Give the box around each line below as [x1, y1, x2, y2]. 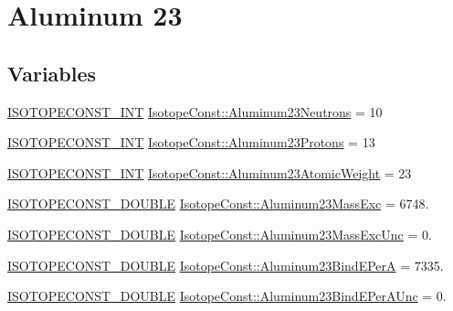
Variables [7, 59, 97, 87]
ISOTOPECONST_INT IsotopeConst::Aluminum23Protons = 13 [7, 133, 375, 152]
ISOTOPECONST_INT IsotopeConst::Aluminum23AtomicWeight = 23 [7, 163, 412, 182]
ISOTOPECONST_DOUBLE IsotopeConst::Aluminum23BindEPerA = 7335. [7, 255, 444, 274]
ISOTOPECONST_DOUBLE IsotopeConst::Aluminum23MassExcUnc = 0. [7, 224, 432, 243]
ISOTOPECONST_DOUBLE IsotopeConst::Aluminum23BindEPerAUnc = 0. [7, 286, 447, 306]
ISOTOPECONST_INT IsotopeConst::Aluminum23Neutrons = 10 [7, 102, 383, 121]
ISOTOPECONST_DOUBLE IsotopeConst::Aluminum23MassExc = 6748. [7, 194, 429, 213]
